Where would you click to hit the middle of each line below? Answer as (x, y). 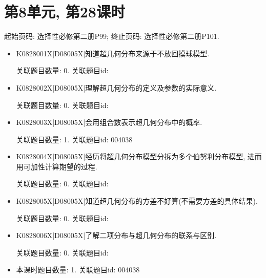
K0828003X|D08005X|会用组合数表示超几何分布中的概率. (109, 122)
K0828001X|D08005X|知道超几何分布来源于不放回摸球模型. (113, 53)
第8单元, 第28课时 (65, 12)
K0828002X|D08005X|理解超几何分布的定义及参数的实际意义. (116, 87)
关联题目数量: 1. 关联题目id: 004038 (74, 139)
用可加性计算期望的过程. (57, 166)
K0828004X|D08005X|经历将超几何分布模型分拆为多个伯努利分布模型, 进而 (139, 156)
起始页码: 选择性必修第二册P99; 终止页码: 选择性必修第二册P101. (112, 36)
